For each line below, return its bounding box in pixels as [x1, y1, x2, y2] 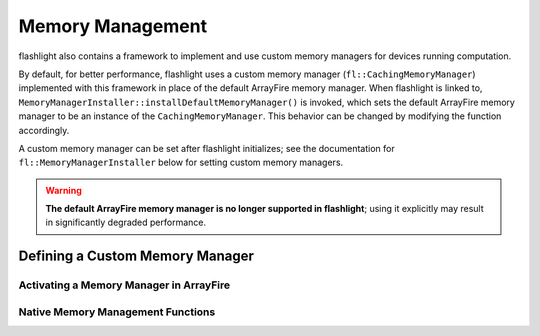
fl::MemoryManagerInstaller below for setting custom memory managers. [18, 156, 344, 169]
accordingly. [18, 124, 70, 136]
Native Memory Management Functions [18, 305, 216, 319]
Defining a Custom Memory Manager [18, 248, 254, 265]
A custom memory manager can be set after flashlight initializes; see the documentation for [18, 142, 395, 154]
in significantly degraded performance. [45, 216, 207, 229]
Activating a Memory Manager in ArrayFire [18, 278, 230, 292]
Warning [45, 184, 82, 196]
